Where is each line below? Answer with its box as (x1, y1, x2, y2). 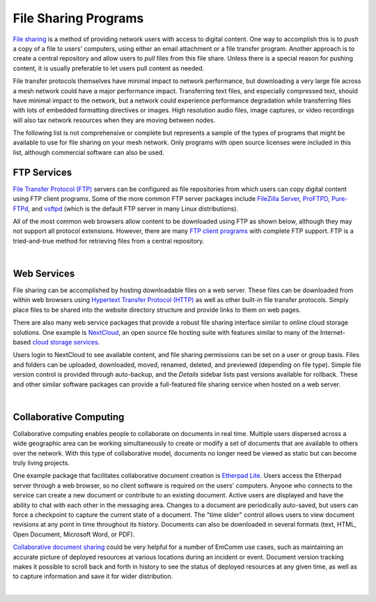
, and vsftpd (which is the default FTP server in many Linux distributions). (28, 204, 239, 213)
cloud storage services (32, 338, 99, 346)
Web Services (13, 267, 75, 279)
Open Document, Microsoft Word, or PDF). (13, 530, 135, 539)
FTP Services (13, 166, 72, 178)
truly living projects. (13, 458, 70, 467)
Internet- (320, 328, 346, 336)
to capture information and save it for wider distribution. (13, 572, 173, 580)
